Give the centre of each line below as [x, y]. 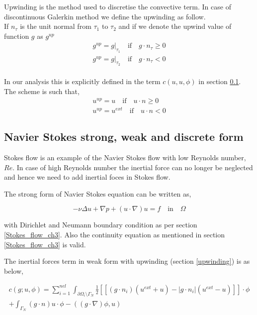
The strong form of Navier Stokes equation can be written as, [98, 193]
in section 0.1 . [220, 81]
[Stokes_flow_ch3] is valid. [45, 244]
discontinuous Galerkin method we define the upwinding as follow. [105, 16]
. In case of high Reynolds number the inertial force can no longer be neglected [133, 167]
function [17, 36]
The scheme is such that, [42, 91]
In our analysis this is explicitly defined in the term [82, 81]
